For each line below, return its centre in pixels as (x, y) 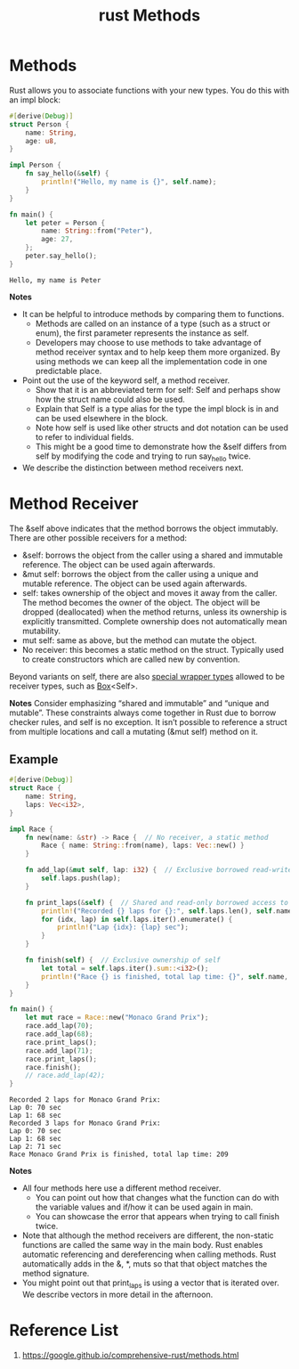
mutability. (41, 631)
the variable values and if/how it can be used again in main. (144, 1207)
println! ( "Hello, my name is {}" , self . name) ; (129, 182)
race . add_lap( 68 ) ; (59, 1034)
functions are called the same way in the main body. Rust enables (142, 1245)
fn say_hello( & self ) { (67, 174)
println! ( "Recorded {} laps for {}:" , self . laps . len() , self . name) (169, 911)
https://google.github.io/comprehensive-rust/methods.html (130, 1355)
